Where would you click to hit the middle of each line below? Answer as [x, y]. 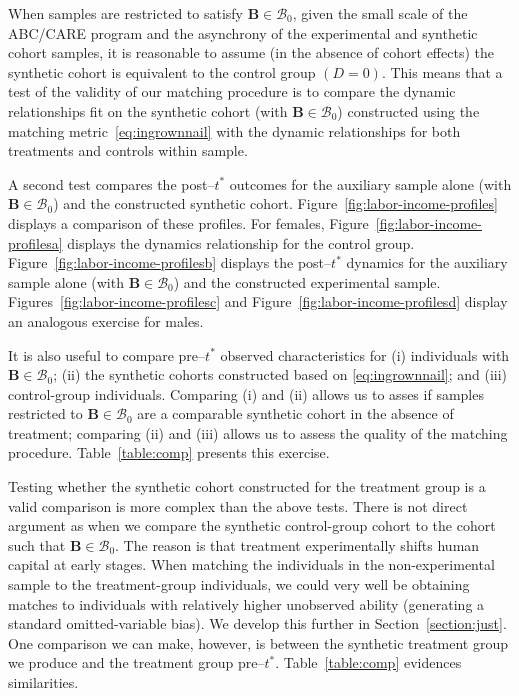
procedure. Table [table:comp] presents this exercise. [169, 452]
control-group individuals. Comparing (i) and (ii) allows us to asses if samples [246, 393]
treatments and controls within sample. [128, 150]
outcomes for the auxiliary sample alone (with [370, 183]
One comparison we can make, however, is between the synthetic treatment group [258, 642]
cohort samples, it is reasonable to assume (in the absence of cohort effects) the [251, 52]
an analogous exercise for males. [106, 320]
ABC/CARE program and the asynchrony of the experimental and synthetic [243, 32]
